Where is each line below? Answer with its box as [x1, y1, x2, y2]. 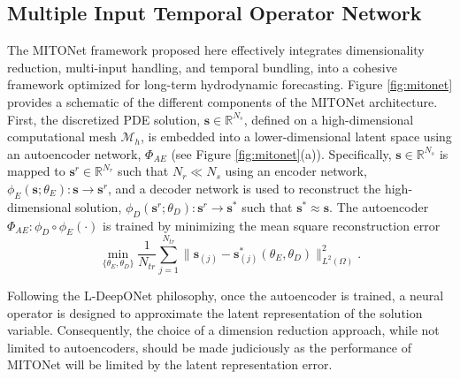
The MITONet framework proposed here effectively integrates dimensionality [7, 41, 425, 59]
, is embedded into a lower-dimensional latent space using [140, 127, 452, 146]
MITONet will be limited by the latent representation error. [7, 355, 333, 374]
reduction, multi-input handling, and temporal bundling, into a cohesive [7, 57, 397, 76]
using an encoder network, [225, 162, 367, 180]
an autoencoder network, [7, 144, 142, 163]
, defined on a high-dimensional [243, 110, 414, 128]
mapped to [7, 162, 65, 180]
